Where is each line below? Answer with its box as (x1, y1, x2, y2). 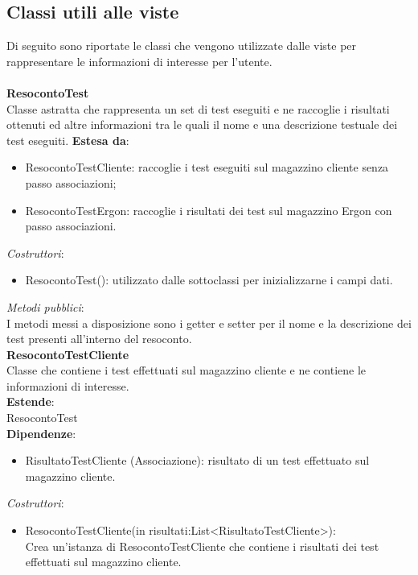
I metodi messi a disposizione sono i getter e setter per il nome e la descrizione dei (6, 314, 412, 331)
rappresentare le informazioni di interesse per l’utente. (6, 52, 273, 69)
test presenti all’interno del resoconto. (6, 330, 192, 347)
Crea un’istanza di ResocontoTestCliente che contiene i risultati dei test (25, 537, 379, 554)
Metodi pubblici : (6, 298, 84, 315)
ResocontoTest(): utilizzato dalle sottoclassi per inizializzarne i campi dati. (25, 271, 393, 288)
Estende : (6, 393, 55, 410)
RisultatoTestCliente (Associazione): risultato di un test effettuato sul (25, 452, 370, 469)
